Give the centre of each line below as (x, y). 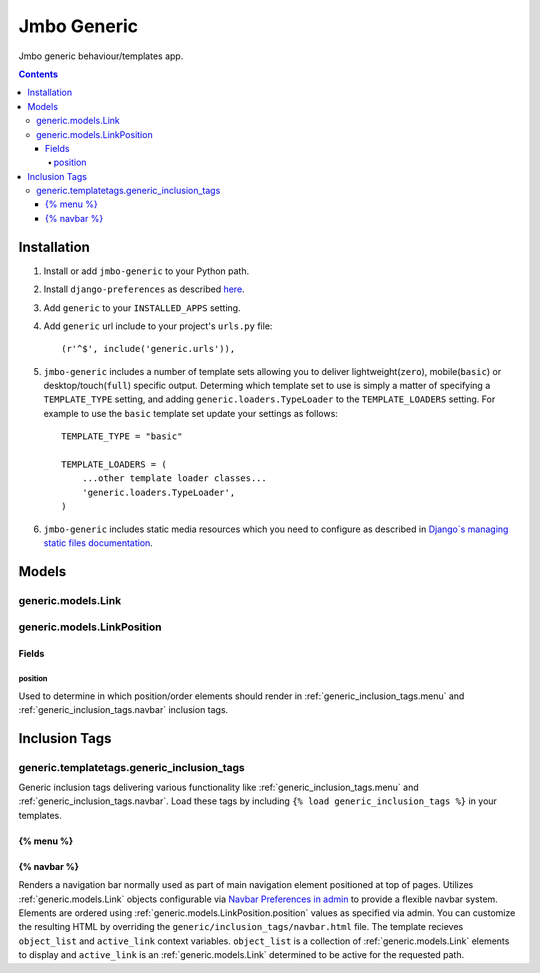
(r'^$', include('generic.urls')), (148, 349)
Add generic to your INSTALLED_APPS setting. (142, 307)
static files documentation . (98, 543)
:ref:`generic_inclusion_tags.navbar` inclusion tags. (123, 709)
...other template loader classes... (174, 478)
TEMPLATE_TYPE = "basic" (122, 436)
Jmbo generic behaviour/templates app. (101, 56)
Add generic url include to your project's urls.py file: (158, 326)
